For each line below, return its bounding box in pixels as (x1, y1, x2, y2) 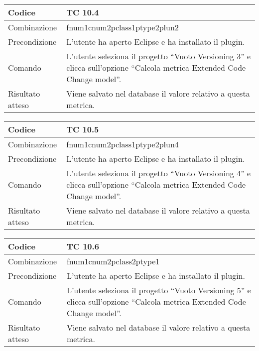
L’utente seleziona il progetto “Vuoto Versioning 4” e (66, 167, 251, 179)
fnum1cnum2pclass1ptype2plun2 (66, 21, 179, 33)
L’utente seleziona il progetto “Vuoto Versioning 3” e (66, 50, 251, 62)
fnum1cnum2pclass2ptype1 (66, 255, 160, 267)
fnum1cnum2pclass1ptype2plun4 (66, 138, 179, 150)
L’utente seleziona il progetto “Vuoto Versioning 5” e (66, 284, 251, 296)
